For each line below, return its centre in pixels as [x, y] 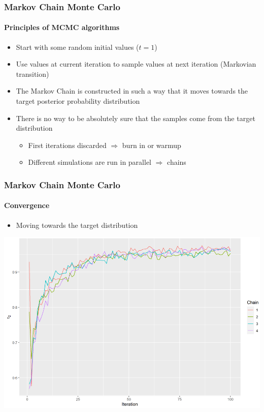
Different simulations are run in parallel [90, 162]
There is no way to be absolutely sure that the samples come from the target [136, 118]
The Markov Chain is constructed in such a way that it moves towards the [132, 91]
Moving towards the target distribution [77, 225]
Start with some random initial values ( [77, 47]
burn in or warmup [152, 145]
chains [177, 162]
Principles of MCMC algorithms [62, 27]
